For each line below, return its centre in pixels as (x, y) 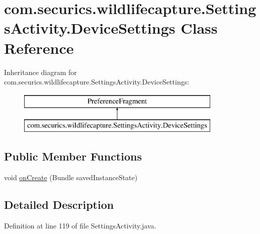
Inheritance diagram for (40, 72)
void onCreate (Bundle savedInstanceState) (71, 177)
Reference (39, 48)
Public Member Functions (73, 156)
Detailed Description (59, 205)
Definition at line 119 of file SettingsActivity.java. (80, 225)
